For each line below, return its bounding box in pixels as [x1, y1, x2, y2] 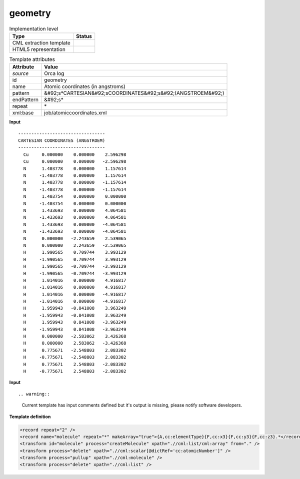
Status [75, 32, 92, 39]
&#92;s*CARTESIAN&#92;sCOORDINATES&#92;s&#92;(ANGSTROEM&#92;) [44, 90, 224, 97]
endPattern [12, 96, 38, 103]
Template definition [9, 414, 51, 420]
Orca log [44, 70, 64, 77]
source [12, 70, 29, 77]
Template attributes [9, 56, 55, 63]
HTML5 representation [12, 45, 66, 52]
